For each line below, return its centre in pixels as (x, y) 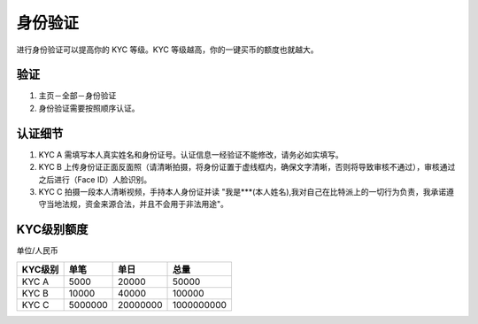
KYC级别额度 (52, 230)
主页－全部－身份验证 (77, 96)
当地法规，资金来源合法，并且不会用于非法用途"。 (137, 204)
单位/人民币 (38, 251)
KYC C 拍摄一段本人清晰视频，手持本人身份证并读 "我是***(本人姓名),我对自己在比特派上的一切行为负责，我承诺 (243, 191)
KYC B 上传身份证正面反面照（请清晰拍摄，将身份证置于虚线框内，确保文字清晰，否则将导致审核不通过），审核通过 (247, 167)
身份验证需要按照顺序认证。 (89, 108)
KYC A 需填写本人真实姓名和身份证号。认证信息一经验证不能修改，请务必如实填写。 (191, 154)
